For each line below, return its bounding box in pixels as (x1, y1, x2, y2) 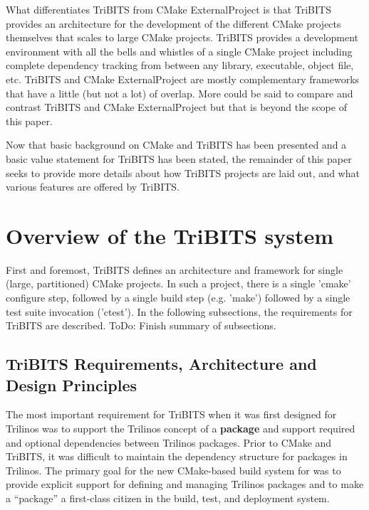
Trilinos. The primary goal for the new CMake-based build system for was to (6, 462, 341, 477)
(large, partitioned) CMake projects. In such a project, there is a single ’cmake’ (6, 276, 351, 291)
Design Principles (6, 373, 137, 395)
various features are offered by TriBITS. (6, 179, 180, 194)
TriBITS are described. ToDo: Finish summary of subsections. (6, 318, 276, 333)
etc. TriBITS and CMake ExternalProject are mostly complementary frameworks (6, 71, 360, 86)
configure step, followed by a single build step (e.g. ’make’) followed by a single (6, 290, 350, 305)
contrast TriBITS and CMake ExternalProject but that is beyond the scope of (6, 100, 347, 115)
